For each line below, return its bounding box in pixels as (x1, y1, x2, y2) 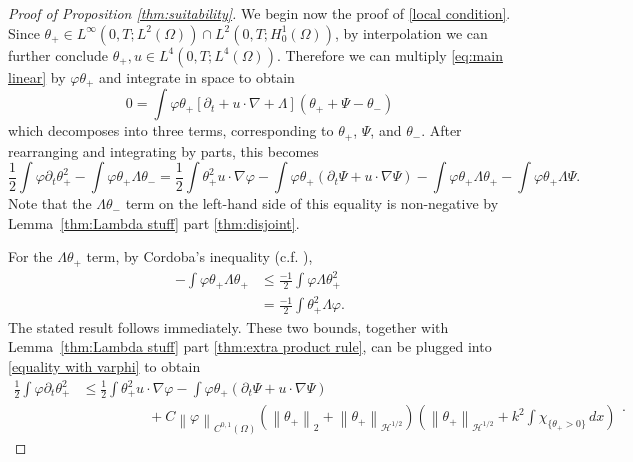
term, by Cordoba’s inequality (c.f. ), (86, 246, 313, 267)
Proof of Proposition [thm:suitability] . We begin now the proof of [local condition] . (8, 3, 511, 23)
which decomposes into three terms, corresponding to (8, 120, 334, 141)
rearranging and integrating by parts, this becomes (8, 140, 319, 161)
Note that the (8, 193, 92, 214)
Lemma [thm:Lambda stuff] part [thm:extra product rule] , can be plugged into (8, 336, 492, 357)
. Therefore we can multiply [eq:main (276, 44, 503, 65)
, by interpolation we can (334, 22, 488, 43)
